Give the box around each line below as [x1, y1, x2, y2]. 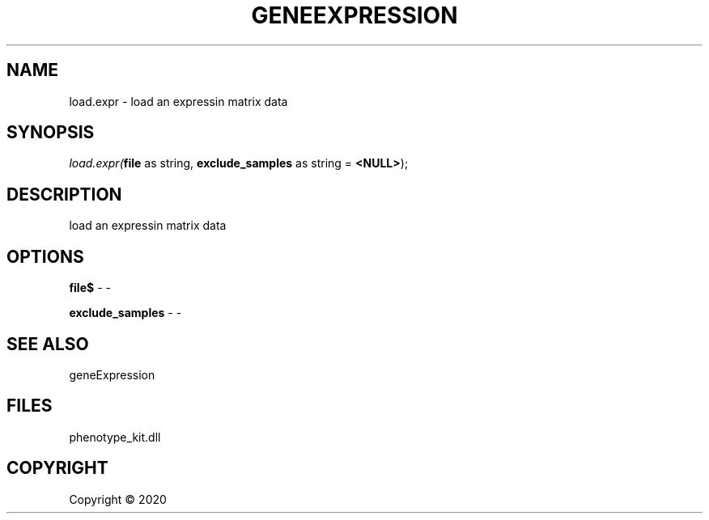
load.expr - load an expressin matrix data [69, 94, 288, 108]
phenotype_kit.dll [69, 429, 161, 444]
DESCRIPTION [6, 184, 122, 205]
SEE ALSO [6, 333, 89, 354]
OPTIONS [6, 246, 84, 267]
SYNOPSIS [6, 122, 95, 143]
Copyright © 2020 [69, 492, 167, 506]
